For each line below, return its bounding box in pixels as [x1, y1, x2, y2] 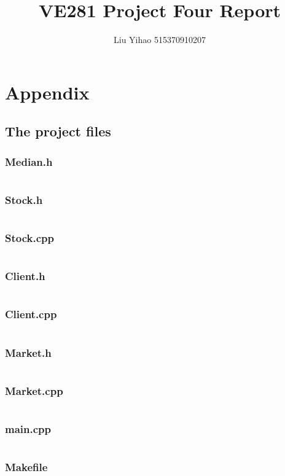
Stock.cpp [5, 230, 54, 246]
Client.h [5, 268, 45, 284]
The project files [5, 122, 111, 141]
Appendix [5, 79, 90, 104]
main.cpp [5, 421, 51, 437]
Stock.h [5, 192, 43, 207]
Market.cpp [5, 383, 63, 398]
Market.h [5, 345, 52, 360]
